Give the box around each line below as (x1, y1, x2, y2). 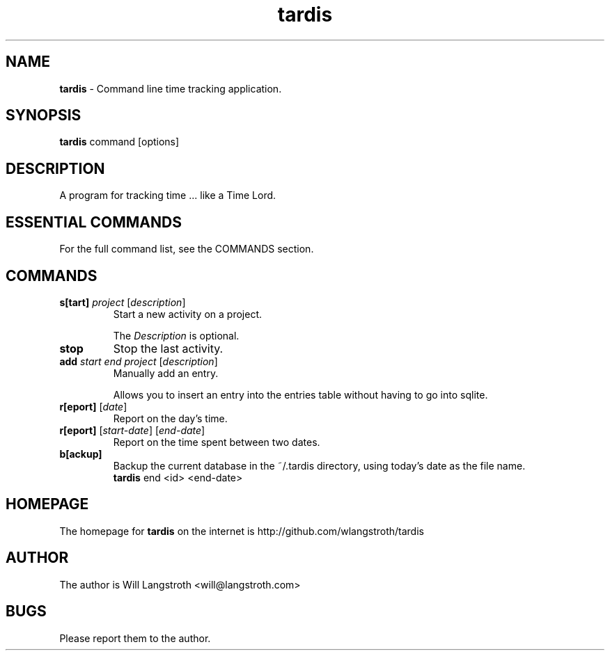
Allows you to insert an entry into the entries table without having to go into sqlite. (113, 388, 488, 401)
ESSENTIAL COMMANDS (6, 213, 182, 231)
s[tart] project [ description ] (59, 296, 186, 308)
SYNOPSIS (6, 106, 81, 125)
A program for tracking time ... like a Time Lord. (59, 189, 276, 202)
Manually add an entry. (113, 367, 219, 379)
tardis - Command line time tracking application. (59, 82, 282, 95)
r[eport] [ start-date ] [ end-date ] (59, 424, 205, 436)
